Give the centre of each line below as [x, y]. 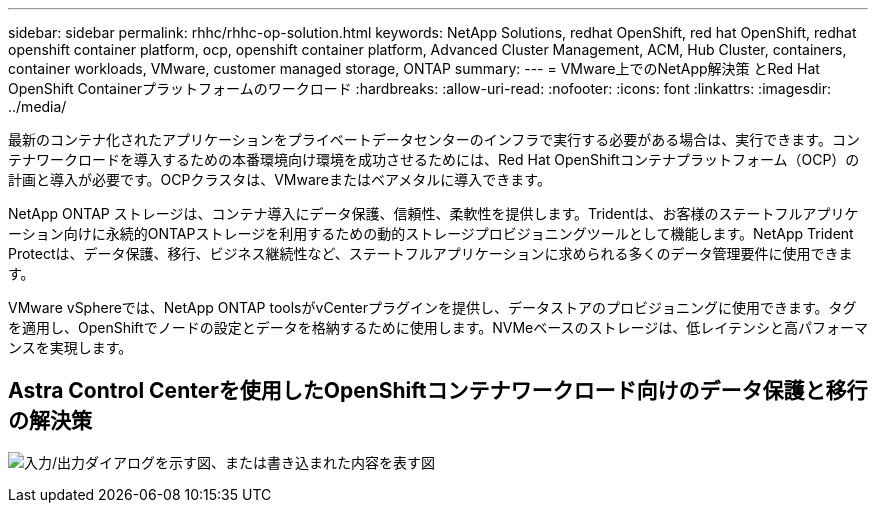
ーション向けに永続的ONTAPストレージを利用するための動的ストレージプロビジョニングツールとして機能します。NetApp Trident [431, 233]
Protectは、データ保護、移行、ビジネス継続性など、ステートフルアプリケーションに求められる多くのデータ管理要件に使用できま [430, 253]
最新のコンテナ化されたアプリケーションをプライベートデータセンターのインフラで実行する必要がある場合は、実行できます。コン [434, 139]
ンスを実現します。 [70, 347]
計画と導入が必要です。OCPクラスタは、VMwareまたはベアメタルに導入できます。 [279, 179]
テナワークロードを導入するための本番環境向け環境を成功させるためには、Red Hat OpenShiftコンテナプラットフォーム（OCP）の [434, 159]
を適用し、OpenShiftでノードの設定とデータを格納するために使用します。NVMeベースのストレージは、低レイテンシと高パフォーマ [438, 327]
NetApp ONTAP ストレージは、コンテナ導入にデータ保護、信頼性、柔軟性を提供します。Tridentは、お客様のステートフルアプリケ [433, 213]
